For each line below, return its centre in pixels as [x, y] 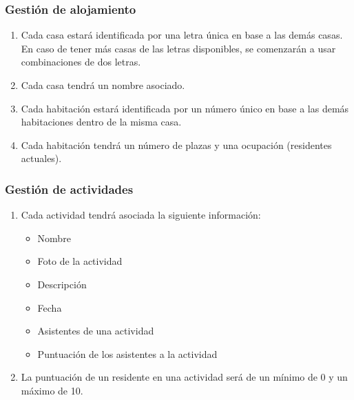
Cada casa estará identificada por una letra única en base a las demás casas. [182, 35]
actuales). [41, 158]
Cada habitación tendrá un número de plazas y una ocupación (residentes [176, 144]
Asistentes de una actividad [96, 331]
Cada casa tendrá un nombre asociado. [103, 85]
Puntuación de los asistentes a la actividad [127, 353]
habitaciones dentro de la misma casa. [101, 122]
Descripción [62, 284]
